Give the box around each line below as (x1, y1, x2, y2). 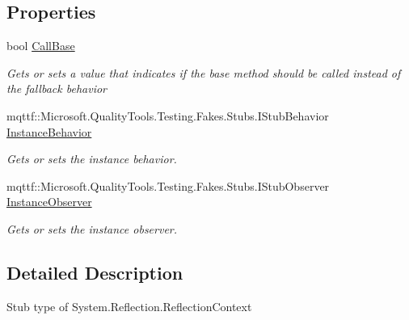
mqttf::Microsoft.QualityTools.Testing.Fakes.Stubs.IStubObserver (6, 177, 330, 194)
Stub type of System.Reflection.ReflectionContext (6, 297, 252, 314)
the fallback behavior (6, 80, 107, 97)
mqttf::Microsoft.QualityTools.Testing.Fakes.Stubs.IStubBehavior (6, 107, 329, 124)
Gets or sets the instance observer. (6, 220, 178, 237)
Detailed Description (6, 259, 183, 284)
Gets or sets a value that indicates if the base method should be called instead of (6, 64, 401, 81)
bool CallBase (6, 37, 75, 54)
